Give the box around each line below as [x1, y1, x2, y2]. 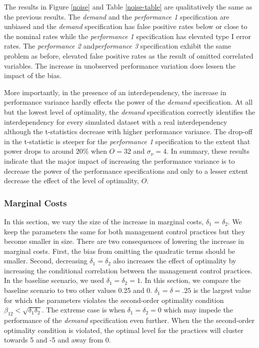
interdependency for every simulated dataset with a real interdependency [4, 116, 227, 127]
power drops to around [4, 146, 74, 156]
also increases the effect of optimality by [113, 255, 236, 266]
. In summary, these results [166, 146, 249, 156]
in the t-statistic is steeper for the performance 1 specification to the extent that [4, 136, 250, 146]
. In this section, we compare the [140, 275, 240, 285]
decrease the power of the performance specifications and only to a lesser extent [4, 165, 248, 176]
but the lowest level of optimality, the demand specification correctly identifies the [4, 106, 255, 117]
